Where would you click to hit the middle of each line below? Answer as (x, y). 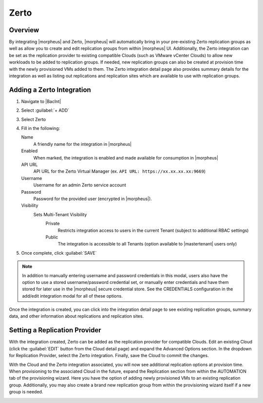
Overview (24, 30)
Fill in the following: (41, 128)
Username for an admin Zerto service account (80, 185)
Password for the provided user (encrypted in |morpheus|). (93, 199)
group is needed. (26, 392)
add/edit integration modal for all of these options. (72, 296)
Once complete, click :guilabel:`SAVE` (59, 253)
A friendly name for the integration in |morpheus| (82, 144)
